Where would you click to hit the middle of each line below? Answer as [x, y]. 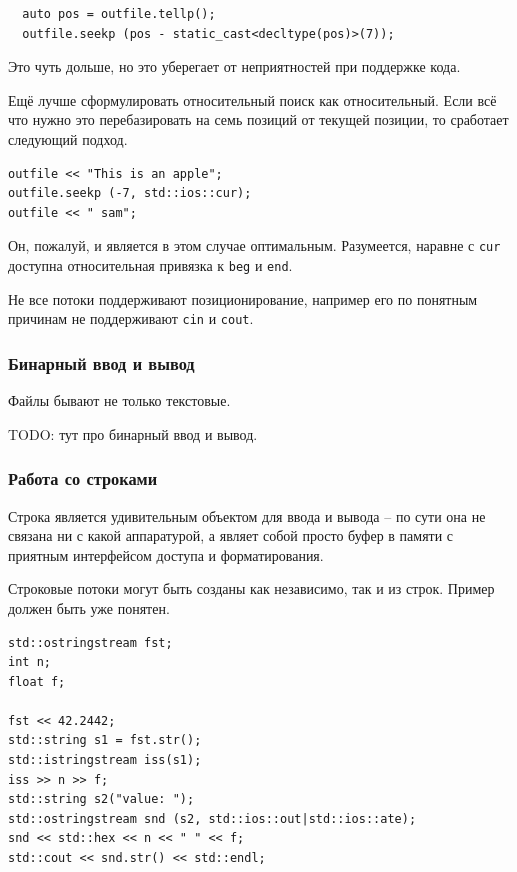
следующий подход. [68, 138]
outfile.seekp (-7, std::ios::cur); [130, 193]
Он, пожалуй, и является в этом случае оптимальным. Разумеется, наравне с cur [254, 245]
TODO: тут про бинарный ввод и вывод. [133, 433]
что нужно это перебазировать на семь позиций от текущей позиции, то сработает [258, 119]
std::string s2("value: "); [101, 799]
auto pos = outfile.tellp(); [119, 14]
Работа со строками [83, 478]
